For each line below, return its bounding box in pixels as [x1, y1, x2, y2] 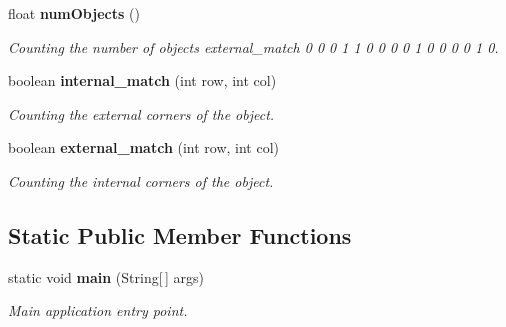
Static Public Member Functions [8, 219, 352, 250]
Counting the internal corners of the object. [8, 170, 274, 191]
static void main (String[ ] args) [8, 266, 204, 287]
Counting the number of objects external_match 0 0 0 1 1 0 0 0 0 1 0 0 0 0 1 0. [8, 36, 499, 57]
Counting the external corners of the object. [8, 103, 275, 124]
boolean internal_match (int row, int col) [8, 70, 277, 91]
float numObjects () [8, 3, 140, 23]
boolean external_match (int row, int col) [8, 137, 280, 158]
